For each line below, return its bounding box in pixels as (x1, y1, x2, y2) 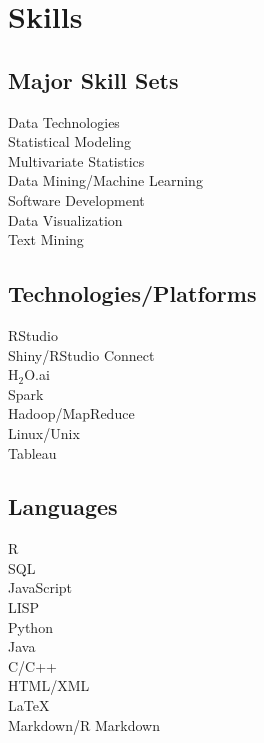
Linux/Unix (8, 422, 80, 443)
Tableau (8, 442, 57, 463)
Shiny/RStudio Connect (8, 344, 155, 365)
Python (8, 616, 53, 637)
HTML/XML (8, 675, 90, 696)
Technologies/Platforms (8, 278, 257, 309)
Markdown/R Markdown (8, 714, 160, 735)
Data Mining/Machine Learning (8, 170, 203, 191)
